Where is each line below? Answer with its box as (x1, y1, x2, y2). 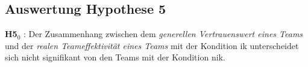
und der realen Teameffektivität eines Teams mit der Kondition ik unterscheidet (5, 39, 299, 51)
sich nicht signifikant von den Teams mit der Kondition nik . (5, 51, 225, 63)
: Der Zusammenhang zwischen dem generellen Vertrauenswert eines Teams (24, 28, 303, 40)
